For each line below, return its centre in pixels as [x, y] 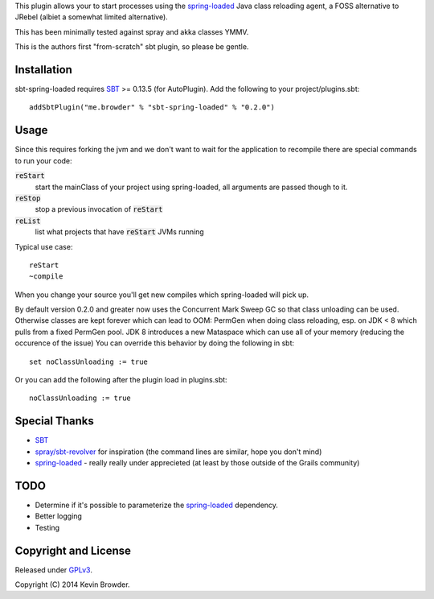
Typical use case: [44, 246]
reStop [28, 198]
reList [28, 221]
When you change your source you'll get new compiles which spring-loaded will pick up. [162, 295]
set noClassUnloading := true [89, 361]
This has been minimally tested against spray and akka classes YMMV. [132, 31]
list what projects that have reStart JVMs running [119, 232]
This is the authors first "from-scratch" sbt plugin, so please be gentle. [132, 47]
